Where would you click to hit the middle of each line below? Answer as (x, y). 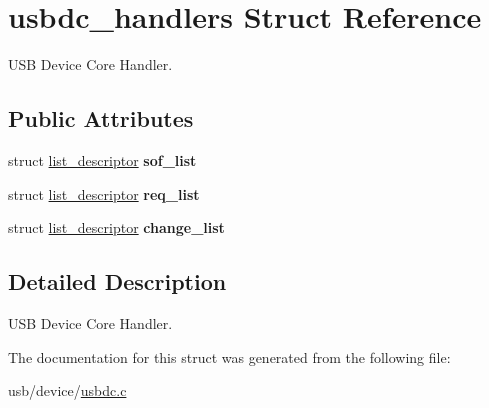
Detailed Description (117, 281)
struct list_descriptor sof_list (102, 159)
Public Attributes (101, 118)
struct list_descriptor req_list (104, 193)
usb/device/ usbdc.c (67, 390)
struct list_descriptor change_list (116, 227)
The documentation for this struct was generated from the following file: (229, 356)
